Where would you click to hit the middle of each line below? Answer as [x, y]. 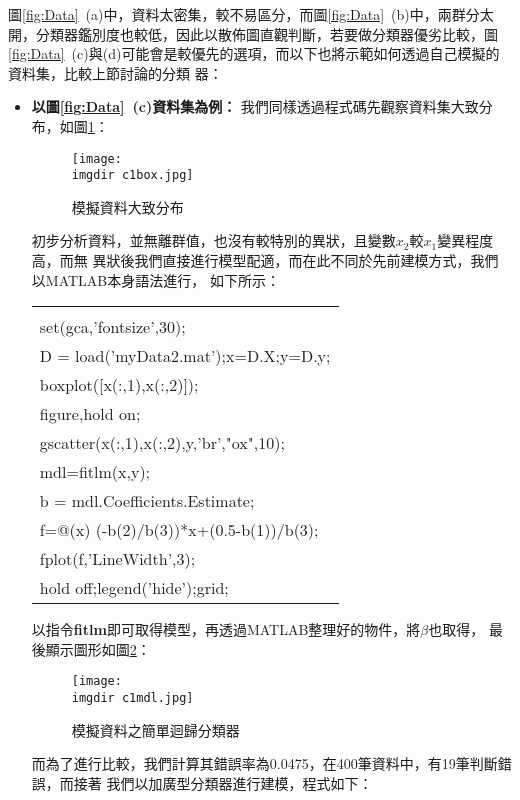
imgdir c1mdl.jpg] [132, 698]
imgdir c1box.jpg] [132, 175]
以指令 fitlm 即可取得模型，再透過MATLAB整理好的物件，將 [226, 629]
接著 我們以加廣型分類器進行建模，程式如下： [223, 782]
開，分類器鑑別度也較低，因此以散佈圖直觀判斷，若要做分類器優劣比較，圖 [253, 33]
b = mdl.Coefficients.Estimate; [147, 501]
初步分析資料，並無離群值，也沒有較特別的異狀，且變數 [213, 240]
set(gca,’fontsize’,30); [112, 327]
